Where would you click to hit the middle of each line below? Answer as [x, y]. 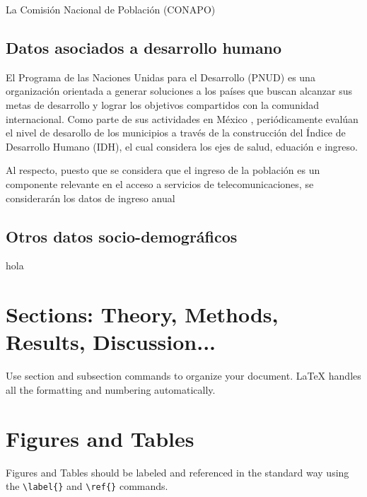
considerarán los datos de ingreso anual [91, 198]
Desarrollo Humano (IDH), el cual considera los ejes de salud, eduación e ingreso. [182, 146]
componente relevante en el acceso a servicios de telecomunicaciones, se [160, 183]
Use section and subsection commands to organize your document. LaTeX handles [183, 376]
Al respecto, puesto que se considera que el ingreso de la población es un [163, 170]
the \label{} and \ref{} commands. [87, 486]
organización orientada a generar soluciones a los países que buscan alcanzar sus [179, 91]
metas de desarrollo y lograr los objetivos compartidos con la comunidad [163, 104]
